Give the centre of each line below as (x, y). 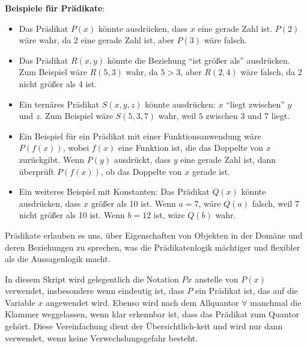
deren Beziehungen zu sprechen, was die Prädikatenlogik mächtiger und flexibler (153, 247)
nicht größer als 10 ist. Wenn (72, 215)
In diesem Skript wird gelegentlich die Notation (92, 279)
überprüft (37, 171)
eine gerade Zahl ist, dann (228, 159)
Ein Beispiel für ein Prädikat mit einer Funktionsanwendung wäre (140, 136)
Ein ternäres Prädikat (59, 104)
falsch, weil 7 (275, 203)
